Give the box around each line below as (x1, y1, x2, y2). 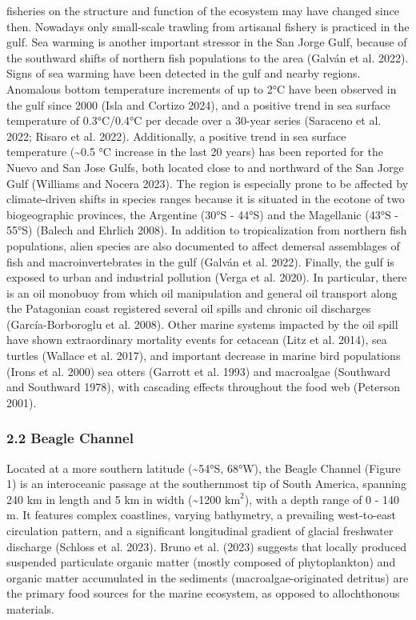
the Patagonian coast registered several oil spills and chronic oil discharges (6, 300, 371, 317)
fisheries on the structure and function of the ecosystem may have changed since (6, 2, 399, 18)
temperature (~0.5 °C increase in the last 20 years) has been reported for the (6, 143, 383, 160)
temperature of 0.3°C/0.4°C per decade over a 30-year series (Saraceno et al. (6, 112, 382, 129)
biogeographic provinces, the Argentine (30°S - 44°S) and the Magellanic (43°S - (6, 206, 399, 222)
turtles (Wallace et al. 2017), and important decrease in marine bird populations (6, 347, 401, 364)
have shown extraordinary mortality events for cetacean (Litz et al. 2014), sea (6, 331, 387, 348)
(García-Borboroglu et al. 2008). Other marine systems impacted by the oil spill (6, 315, 398, 332)
